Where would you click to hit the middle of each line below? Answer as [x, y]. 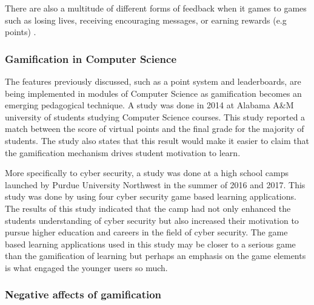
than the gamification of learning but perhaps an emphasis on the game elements [155, 256]
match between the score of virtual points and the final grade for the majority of [155, 129]
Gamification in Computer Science [91, 58]
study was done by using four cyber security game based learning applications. [151, 196]
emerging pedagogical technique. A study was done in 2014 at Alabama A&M [149, 105]
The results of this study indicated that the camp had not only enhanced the [148, 208]
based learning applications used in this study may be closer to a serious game [150, 244]
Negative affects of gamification [83, 294]
